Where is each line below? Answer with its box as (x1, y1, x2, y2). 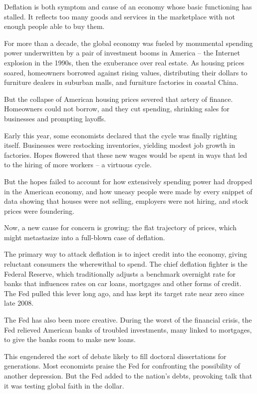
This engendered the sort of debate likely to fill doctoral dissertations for (4, 351, 227, 361)
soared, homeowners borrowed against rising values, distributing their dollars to (4, 67, 248, 77)
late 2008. (4, 298, 34, 308)
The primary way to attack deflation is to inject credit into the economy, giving (4, 249, 248, 259)
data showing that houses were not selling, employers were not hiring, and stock (4, 196, 249, 206)
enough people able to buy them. (4, 21, 105, 31)
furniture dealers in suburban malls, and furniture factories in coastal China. (4, 77, 239, 87)
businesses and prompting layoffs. (4, 113, 106, 123)
